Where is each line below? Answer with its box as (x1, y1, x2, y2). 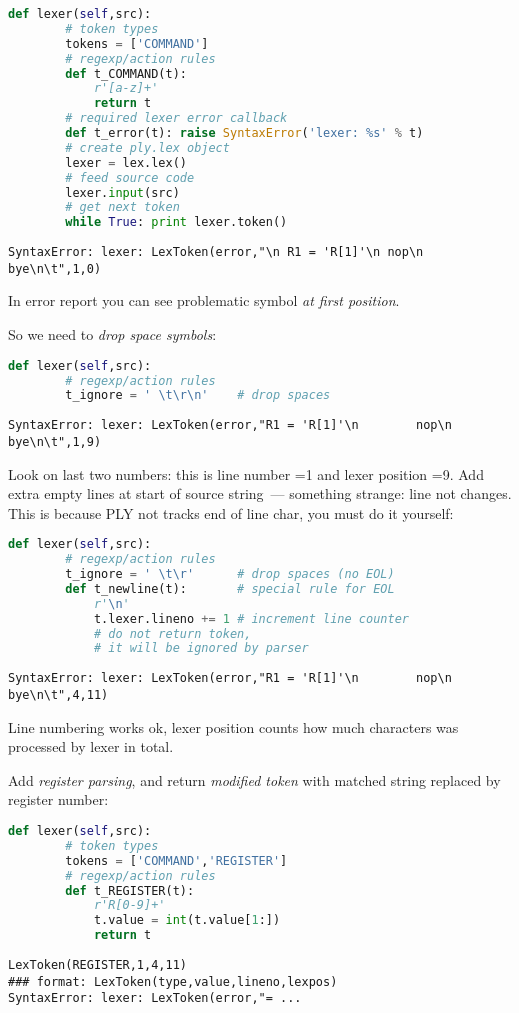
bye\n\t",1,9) (8, 434, 102, 449)
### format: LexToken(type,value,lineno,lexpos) (8, 974, 338, 989)
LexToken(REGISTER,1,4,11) (8, 958, 187, 973)
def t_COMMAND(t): (65, 66, 187, 81)
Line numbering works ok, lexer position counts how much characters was (8, 716, 459, 737)
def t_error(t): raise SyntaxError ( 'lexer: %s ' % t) (65, 126, 424, 140)
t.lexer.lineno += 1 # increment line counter (93, 611, 409, 626)
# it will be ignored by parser (93, 641, 309, 656)
